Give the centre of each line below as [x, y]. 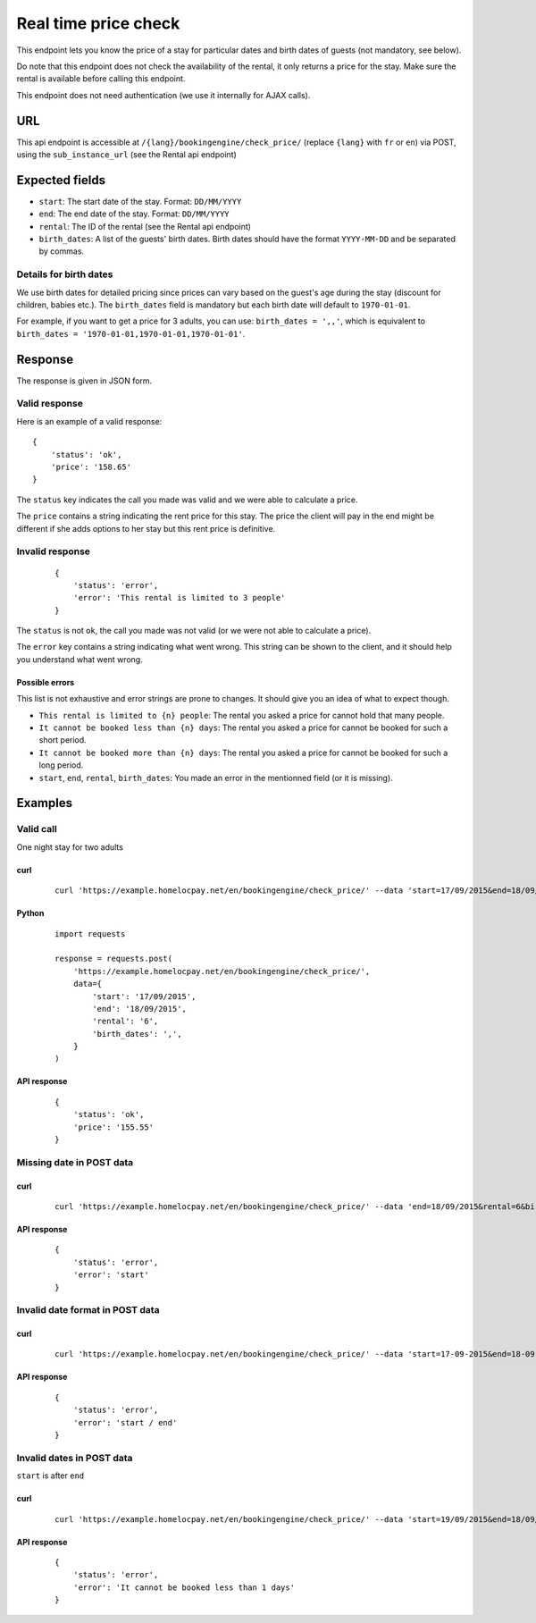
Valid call [37, 829]
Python [30, 913]
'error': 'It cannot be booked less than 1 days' [184, 1587]
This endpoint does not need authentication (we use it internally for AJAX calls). [163, 95]
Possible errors [46, 682]
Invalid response [54, 551]
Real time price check [98, 23]
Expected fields [61, 180]
